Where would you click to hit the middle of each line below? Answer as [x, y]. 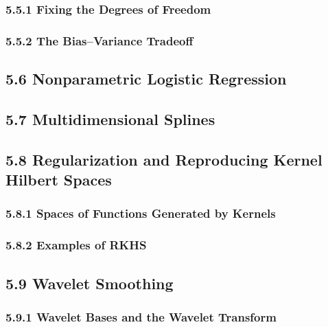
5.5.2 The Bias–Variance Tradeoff [99, 40]
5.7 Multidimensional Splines [110, 119]
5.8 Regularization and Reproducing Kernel [164, 159]
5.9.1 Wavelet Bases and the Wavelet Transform [141, 316]
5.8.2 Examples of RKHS [76, 245]
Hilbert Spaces [59, 180]
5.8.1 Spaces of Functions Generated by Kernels [141, 213]
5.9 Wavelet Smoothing [90, 283]
